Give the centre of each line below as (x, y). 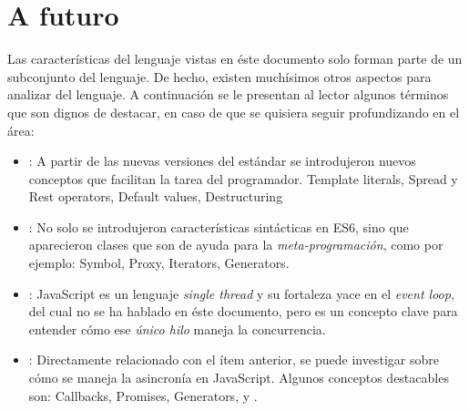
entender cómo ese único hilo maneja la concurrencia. (177, 329)
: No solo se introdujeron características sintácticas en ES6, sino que (219, 226)
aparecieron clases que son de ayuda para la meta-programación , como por (236, 245)
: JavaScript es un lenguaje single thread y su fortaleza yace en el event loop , (241, 293)
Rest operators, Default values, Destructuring (156, 196)
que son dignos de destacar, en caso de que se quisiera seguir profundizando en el (234, 112)
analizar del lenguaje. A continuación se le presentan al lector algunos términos (228, 94)
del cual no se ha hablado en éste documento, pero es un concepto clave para (243, 311)
